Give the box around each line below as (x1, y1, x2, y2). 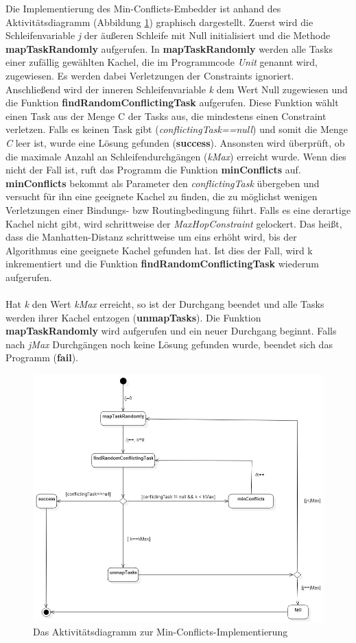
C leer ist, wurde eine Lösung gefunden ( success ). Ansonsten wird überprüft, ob (5, 135, 345, 149)
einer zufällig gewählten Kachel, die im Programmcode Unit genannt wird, (5, 55, 318, 69)
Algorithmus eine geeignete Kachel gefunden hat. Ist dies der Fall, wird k (5, 243, 313, 257)
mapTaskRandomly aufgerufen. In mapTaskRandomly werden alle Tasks (5, 41, 333, 56)
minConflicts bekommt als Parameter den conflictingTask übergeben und (5, 175, 320, 190)
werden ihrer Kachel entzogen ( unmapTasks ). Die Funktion (5, 310, 261, 324)
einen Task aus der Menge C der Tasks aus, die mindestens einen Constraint (5, 108, 327, 123)
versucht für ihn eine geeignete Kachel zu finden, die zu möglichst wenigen (5, 189, 318, 204)
